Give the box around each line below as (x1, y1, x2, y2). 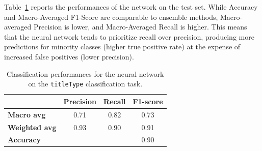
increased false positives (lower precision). (4, 51, 134, 62)
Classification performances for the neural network (7, 68, 164, 79)
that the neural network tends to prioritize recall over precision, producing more (4, 31, 254, 42)
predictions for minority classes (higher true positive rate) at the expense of (4, 41, 241, 52)
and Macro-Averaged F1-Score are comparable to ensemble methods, (4, 11, 218, 22)
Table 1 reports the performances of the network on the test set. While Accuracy (4, 2, 258, 12)
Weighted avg (8, 122, 57, 132)
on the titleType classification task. (28, 78, 143, 89)
